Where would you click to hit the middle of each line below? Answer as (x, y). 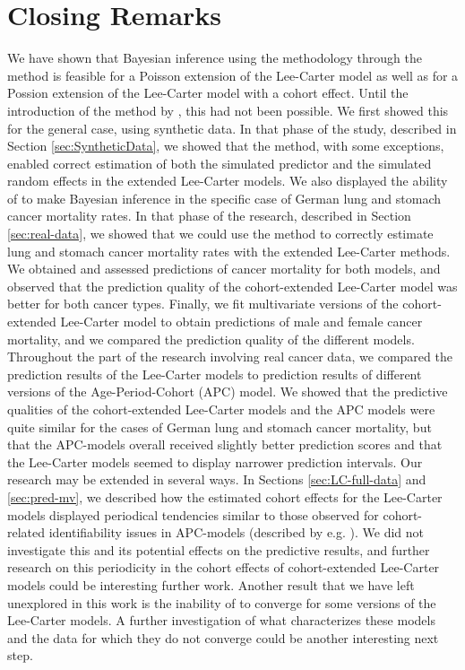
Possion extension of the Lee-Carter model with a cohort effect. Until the (208, 93)
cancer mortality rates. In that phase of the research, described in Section (209, 216)
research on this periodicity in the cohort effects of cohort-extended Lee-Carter (224, 567)
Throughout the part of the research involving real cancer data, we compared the (230, 357)
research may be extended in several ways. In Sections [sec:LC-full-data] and (217, 479)
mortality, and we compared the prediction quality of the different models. (211, 339)
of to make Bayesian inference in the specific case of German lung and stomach (224, 198)
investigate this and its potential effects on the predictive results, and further (219, 549)
